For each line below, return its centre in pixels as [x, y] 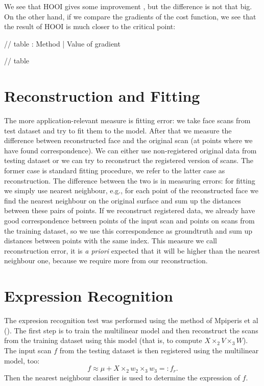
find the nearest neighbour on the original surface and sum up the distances [123, 200]
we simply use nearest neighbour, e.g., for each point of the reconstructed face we [131, 190]
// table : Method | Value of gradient [62, 43]
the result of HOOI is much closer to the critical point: [90, 26]
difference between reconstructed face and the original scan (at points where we [128, 140]
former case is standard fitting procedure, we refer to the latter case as [115, 171]
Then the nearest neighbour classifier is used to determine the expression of [122, 377]
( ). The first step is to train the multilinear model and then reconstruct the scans [131, 330]
